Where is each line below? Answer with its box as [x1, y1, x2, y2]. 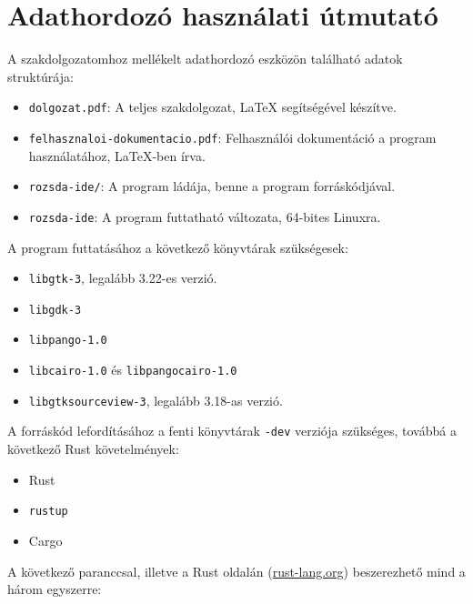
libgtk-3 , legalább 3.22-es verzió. [28, 268, 217, 287]
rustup [28, 505, 68, 518]
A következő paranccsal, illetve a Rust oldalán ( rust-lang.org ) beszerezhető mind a [7, 561, 466, 580]
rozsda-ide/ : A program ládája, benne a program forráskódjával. [28, 176, 396, 196]
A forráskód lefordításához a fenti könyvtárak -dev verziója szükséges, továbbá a [7, 421, 457, 440]
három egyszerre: [7, 579, 102, 599]
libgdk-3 [28, 303, 82, 317]
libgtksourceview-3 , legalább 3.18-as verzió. [28, 390, 283, 409]
